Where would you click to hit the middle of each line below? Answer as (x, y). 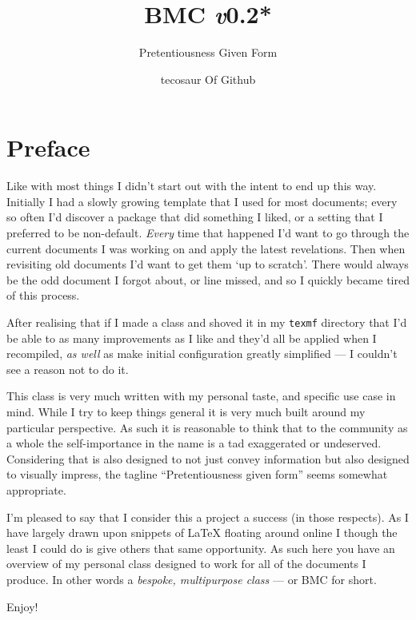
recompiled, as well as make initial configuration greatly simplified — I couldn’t (202, 354)
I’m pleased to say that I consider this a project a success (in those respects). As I (208, 517)
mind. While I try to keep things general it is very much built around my (186, 412)
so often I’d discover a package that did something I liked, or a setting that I (195, 217)
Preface (48, 147)
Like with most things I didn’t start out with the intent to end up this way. (192, 186)
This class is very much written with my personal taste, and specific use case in (201, 396)
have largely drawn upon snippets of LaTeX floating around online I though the (202, 533)
